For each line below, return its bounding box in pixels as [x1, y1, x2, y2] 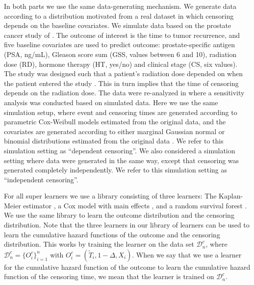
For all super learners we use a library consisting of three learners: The [4, 191, 217, 201]
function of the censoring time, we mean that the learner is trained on [4, 271, 214, 282]
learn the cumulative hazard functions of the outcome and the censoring [4, 229, 220, 239]
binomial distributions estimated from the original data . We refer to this [4, 136, 224, 146]
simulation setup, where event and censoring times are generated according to [4, 107, 237, 117]
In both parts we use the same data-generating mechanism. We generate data [4, 1, 237, 11]
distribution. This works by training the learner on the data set [4, 239, 194, 249]
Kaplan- [219, 191, 243, 201]
